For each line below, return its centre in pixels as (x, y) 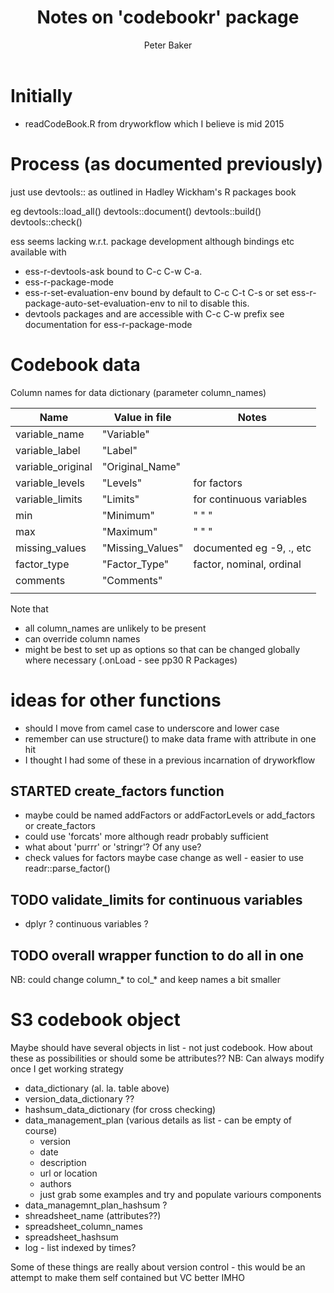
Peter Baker (168, 45)
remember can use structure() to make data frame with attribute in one (170, 738)
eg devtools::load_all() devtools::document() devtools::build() (136, 211)
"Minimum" (128, 515)
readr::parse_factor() (67, 868)
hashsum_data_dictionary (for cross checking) (120, 1109)
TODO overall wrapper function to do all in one (157, 955)
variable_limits (49, 499)
